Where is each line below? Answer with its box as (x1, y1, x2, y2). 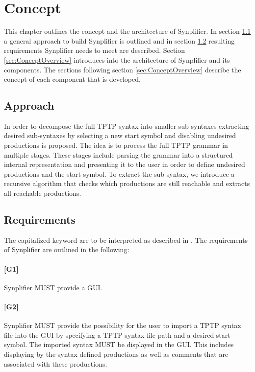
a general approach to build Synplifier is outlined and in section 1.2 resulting (4, 35, 235, 46)
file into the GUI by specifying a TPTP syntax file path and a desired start (4, 329, 230, 340)
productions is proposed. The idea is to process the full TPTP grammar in (4, 140, 228, 150)
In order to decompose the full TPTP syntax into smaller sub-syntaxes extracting (4, 120, 249, 131)
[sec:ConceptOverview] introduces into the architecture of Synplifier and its (4, 54, 230, 65)
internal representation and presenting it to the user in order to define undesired (4, 159, 245, 169)
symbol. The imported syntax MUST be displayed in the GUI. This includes (4, 339, 234, 349)
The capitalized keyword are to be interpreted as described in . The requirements (4, 234, 248, 245)
